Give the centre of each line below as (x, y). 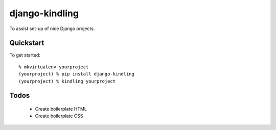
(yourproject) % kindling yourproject (67, 81)
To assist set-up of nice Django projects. (52, 29)
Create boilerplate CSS (59, 116)
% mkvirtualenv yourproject (54, 67)
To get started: (25, 55)
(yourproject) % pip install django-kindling (77, 74)
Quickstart (27, 43)
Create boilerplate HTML (61, 109)
